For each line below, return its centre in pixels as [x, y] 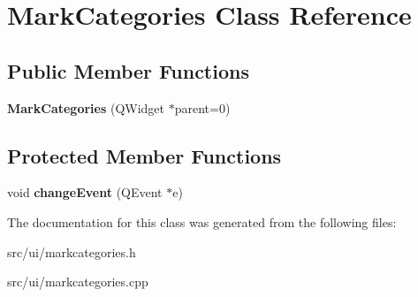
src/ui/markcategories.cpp [78, 282]
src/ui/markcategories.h [72, 251]
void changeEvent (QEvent [85, 192]
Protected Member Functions [144, 155]
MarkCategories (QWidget [86, 107]
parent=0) [202, 107]
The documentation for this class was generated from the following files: [202, 221]
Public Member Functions [128, 70]
